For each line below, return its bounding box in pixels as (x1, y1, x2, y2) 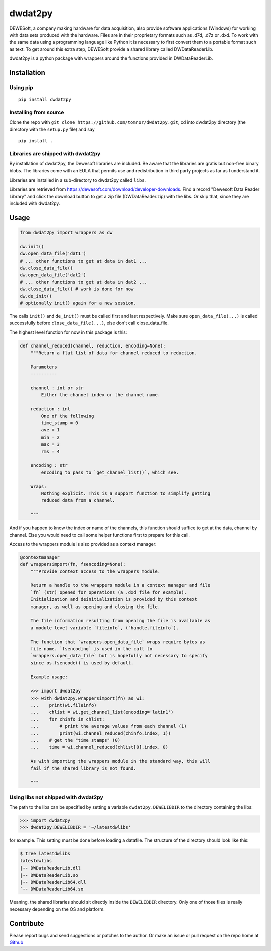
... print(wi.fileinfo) (30, 702, 97, 708)
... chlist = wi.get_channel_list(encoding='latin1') (30, 709, 174, 715)
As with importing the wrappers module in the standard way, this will (30, 758, 211, 764)
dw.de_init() (20, 293, 52, 299)
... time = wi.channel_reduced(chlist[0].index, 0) (30, 744, 168, 750)
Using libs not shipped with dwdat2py (9, 794, 103, 801)
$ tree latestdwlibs (20, 851, 70, 857)
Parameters (30, 364, 57, 370)
